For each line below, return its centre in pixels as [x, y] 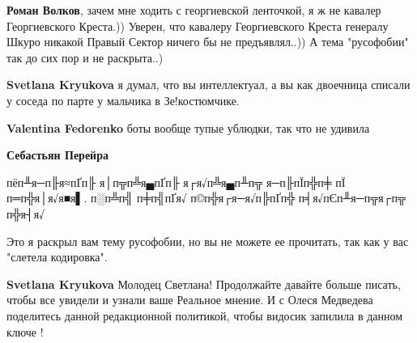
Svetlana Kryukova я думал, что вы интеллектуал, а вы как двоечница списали [208, 85]
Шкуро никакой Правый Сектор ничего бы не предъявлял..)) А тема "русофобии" [208, 42]
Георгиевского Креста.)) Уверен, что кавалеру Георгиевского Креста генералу [198, 25]
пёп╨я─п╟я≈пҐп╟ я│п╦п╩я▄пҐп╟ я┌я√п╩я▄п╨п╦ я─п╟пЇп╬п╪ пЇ [176, 182]
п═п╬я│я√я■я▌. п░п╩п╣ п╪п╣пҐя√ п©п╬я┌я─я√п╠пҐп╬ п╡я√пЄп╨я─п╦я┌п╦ [206, 198]
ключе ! [25, 331]
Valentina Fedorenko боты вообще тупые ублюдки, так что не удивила [188, 127]
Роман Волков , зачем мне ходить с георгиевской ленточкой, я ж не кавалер [194, 10]
